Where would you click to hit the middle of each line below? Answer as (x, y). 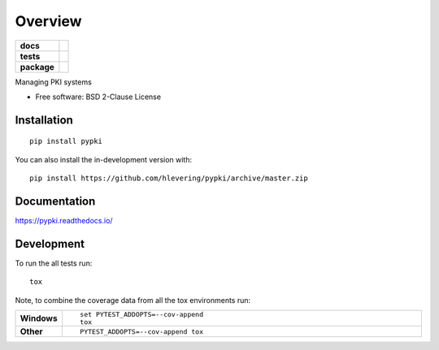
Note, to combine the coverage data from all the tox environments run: (133, 300)
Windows (39, 318)
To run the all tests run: (54, 263)
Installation (44, 120)
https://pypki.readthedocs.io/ (64, 221)
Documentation (55, 201)
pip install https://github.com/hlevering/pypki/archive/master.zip (169, 178)
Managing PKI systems (54, 82)
